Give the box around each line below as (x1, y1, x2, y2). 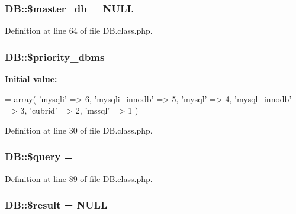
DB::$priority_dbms (5, 49, 105, 64)
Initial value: (5, 73, 57, 85)
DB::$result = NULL (5, 197, 108, 212)
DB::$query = (5, 149, 73, 164)
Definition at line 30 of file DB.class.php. (5, 124, 153, 136)
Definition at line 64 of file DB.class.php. (5, 24, 153, 37)
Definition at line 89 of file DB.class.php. (5, 172, 153, 184)
